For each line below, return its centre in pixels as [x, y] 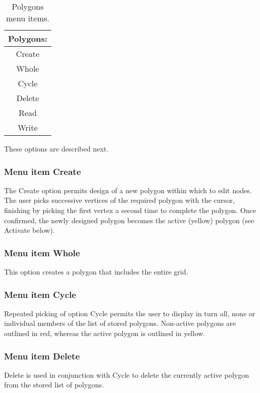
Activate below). [29, 230]
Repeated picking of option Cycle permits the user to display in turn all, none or [130, 313]
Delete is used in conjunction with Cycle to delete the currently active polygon [127, 374]
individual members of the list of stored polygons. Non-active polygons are [120, 323]
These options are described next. [56, 148]
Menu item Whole [42, 252]
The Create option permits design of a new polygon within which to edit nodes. [128, 190]
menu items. [28, 18]
